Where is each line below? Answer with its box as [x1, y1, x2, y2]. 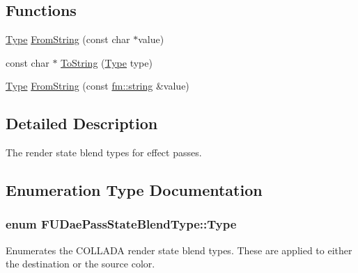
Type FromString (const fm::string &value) [6, 78, 189, 93]
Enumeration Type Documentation [6, 179, 263, 201]
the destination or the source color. [6, 256, 155, 271]
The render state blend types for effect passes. [6, 145, 202, 160]
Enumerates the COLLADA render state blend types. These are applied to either [6, 242, 352, 257]
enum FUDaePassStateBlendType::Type [6, 215, 237, 233]
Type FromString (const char [6, 32, 130, 47]
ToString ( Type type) [61, 55, 153, 69]
